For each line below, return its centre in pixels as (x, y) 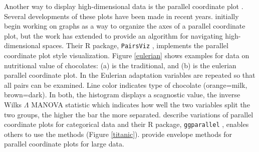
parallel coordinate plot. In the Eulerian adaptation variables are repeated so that (130, 75)
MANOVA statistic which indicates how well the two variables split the (141, 104)
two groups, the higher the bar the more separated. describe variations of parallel (129, 114)
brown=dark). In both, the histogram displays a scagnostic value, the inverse (122, 95)
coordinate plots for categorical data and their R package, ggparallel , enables (126, 124)
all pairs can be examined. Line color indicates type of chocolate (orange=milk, (126, 85)
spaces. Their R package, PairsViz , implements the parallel (136, 45)
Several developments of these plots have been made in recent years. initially (121, 16)
